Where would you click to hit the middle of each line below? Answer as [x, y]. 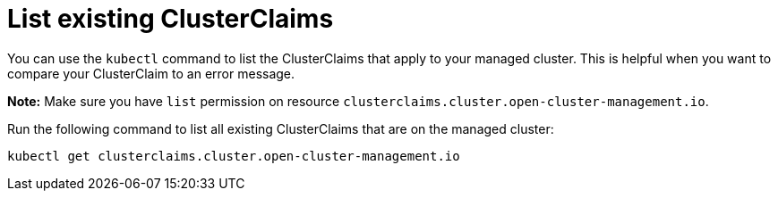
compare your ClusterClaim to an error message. [151, 73]
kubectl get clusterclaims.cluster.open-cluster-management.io [234, 156]
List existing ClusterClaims [171, 19]
